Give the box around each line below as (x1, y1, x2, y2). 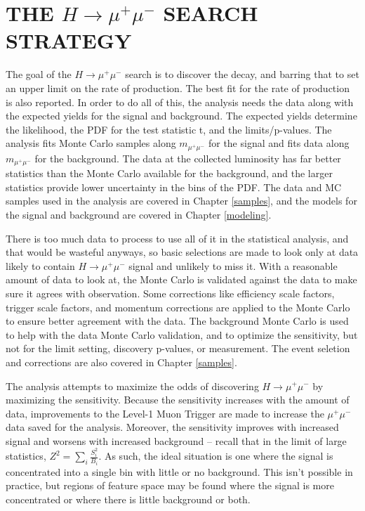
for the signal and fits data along (208, 136, 350, 150)
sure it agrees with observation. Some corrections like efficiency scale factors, (6, 285, 335, 300)
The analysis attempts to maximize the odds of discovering (6, 378, 259, 393)
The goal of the (6, 67, 72, 82)
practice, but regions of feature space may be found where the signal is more (6, 478, 334, 493)
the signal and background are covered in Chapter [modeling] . (6, 207, 272, 221)
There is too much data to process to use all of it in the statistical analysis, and (6, 231, 349, 245)
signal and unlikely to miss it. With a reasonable (128, 258, 338, 273)
